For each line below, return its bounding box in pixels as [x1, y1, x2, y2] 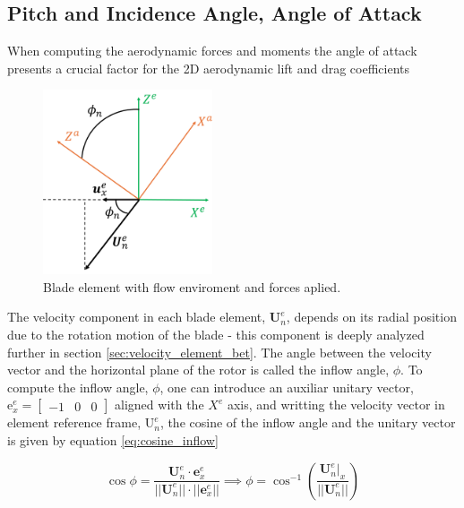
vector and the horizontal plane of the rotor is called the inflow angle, [7, 360, 390, 379]
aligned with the [115, 395, 204, 414]
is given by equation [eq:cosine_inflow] [7, 430, 219, 449]
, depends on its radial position [286, 307, 457, 326]
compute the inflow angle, [7, 377, 149, 396]
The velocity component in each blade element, [7, 307, 266, 326]
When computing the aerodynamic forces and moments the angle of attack [7, 41, 417, 60]
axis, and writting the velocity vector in [227, 395, 445, 414]
